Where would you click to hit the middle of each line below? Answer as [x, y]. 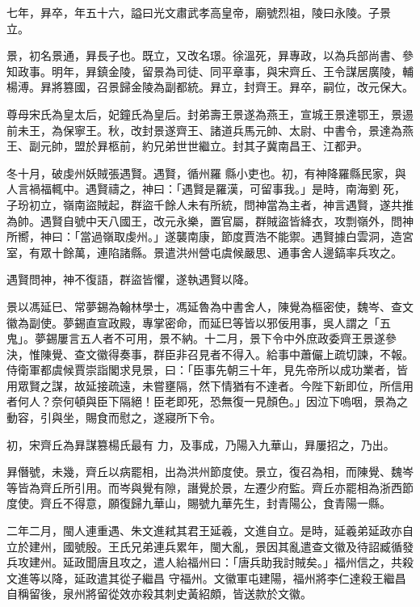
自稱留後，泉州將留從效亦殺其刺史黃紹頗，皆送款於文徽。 [159, 594]
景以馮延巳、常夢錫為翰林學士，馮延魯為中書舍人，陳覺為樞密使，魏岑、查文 [210, 306]
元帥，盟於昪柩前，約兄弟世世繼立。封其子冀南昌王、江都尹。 [204, 146]
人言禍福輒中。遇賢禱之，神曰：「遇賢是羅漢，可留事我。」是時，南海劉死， [206, 189]
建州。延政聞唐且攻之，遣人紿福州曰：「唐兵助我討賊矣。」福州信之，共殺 [221, 562]
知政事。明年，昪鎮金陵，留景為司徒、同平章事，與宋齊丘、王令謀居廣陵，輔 [210, 71]
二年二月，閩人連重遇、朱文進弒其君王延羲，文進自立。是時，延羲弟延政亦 [204, 531]
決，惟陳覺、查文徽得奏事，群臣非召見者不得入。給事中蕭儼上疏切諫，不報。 [210, 354]
